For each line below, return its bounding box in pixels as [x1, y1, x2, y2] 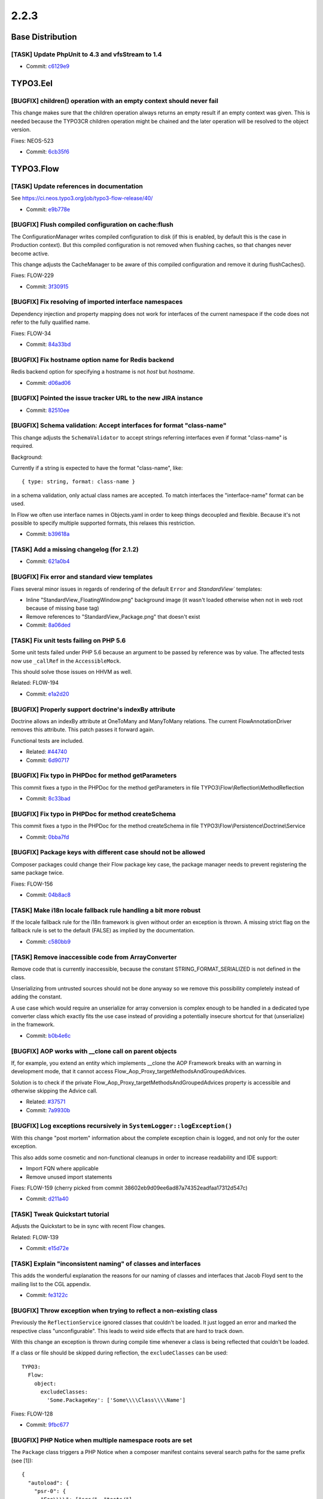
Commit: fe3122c [26, 1292, 68, 1299]
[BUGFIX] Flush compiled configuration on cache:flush [11, 221, 173, 229]
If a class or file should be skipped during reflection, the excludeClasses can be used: [11, 1349, 228, 1356]
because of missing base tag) [26, 604, 99, 612]
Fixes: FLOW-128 [11, 1410, 53, 1417]
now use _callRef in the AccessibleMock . [11, 657, 121, 664]
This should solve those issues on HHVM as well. [11, 669, 132, 676]
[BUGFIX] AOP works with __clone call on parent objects [11, 1047, 177, 1055]
